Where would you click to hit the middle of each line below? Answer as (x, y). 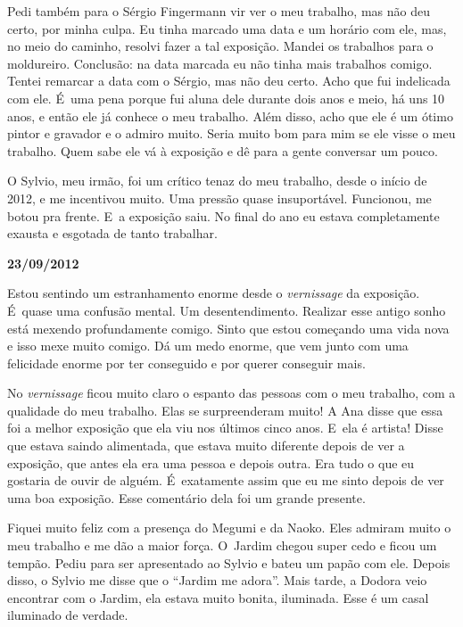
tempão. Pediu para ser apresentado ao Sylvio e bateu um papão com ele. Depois (229, 562)
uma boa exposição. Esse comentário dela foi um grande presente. (186, 497)
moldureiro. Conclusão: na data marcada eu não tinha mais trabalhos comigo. (220, 63)
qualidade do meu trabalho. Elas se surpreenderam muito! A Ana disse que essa (225, 410)
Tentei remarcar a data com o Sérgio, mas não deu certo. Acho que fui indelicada (229, 81)
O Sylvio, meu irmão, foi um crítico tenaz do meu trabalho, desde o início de (217, 181)
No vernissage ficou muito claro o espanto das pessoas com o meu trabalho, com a (231, 393)
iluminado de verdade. (68, 615)
